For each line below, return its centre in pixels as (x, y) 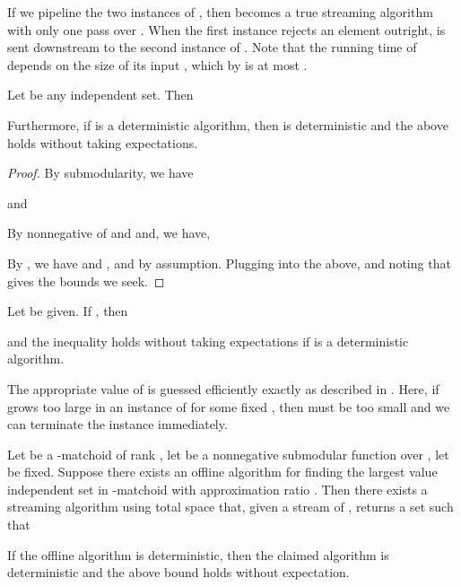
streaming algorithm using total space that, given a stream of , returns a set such (230, 507)
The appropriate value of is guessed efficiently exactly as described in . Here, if (223, 388)
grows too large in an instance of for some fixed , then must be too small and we (229, 406)
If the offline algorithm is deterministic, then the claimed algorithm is (198, 554)
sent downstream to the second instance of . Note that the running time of (212, 47)
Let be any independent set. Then (100, 95)
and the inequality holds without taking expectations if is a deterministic (208, 341)
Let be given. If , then (68, 311)
